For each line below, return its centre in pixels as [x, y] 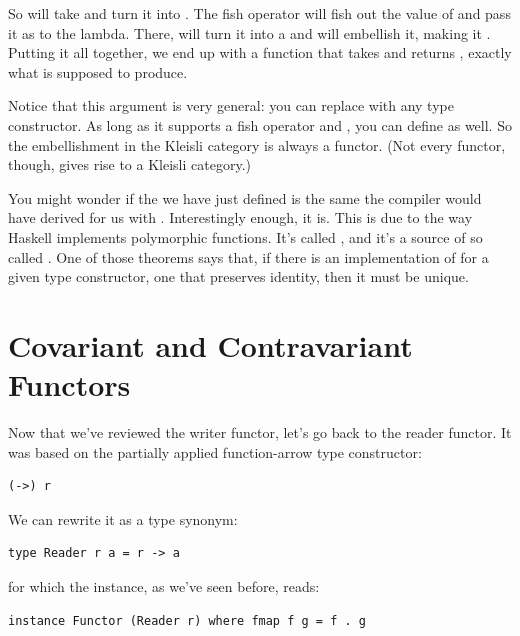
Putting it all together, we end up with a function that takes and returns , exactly [260, 52]
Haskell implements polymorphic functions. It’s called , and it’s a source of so [245, 236]
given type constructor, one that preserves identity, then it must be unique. [238, 276]
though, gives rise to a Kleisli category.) [129, 164]
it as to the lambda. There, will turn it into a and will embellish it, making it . [249, 32]
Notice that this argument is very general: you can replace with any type [231, 105]
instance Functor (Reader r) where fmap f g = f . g [187, 620]
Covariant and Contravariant [210, 344]
